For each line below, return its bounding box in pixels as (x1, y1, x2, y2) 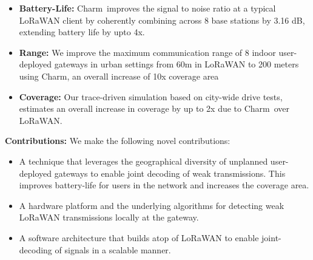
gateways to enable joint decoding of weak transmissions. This (54, 166, 286, 179)
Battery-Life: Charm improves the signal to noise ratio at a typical (19, 2, 276, 14)
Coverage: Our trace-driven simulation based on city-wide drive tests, (19, 90, 283, 103)
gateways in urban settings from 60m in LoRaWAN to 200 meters (54, 58, 299, 70)
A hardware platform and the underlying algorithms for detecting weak (19, 199, 284, 211)
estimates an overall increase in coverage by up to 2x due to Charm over (19, 102, 290, 115)
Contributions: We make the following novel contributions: (5, 134, 231, 147)
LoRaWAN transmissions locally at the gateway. (19, 211, 199, 224)
